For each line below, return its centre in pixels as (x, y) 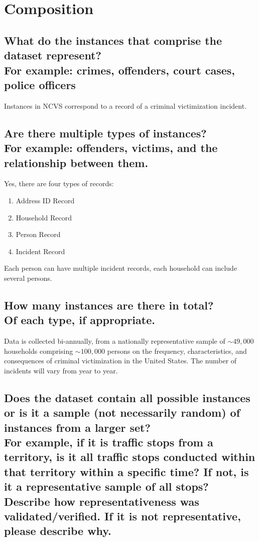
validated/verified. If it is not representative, (122, 516)
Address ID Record (45, 200)
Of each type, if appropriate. (80, 320)
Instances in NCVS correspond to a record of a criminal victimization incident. (125, 105)
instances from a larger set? (77, 427)
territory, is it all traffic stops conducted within (130, 457)
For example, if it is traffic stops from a (109, 442)
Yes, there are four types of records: (59, 183)
